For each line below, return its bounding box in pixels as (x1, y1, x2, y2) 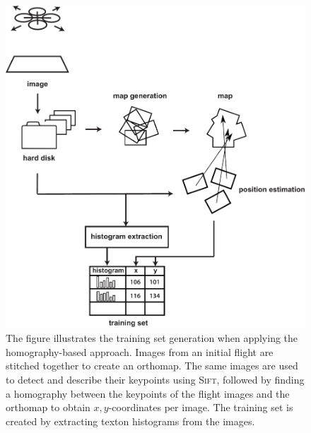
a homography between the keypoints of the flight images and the (6, 386, 290, 401)
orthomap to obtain (6, 400, 90, 415)
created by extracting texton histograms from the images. (6, 413, 255, 428)
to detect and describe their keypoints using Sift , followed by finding (6, 372, 305, 386)
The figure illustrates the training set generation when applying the (6, 331, 298, 345)
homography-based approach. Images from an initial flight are (6, 344, 274, 359)
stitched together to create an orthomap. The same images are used (6, 358, 298, 373)
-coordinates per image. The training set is (108, 400, 293, 415)
